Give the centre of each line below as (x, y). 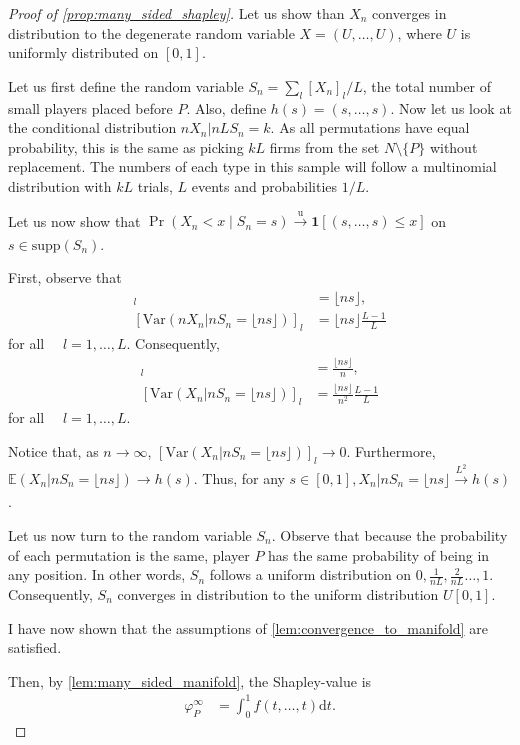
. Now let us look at (451, 107)
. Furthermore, (391, 450)
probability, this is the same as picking (126, 146)
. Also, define (226, 107)
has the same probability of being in (379, 554)
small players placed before (90, 107)
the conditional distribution (92, 127)
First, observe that (65, 277)
